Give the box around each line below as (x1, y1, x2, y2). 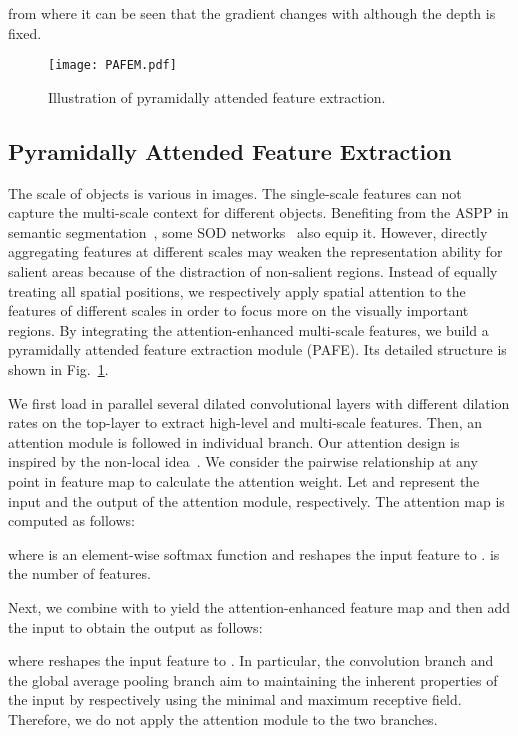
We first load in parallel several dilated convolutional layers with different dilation (8, 392, 510, 413)
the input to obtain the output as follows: (8, 616, 263, 637)
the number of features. (8, 563, 151, 584)
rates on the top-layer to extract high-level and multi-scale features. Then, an (8, 412, 483, 433)
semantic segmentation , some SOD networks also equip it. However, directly (8, 221, 488, 242)
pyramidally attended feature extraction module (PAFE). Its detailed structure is (8, 339, 507, 360)
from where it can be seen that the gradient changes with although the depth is (8, 3, 496, 23)
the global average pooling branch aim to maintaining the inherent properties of (8, 669, 498, 690)
